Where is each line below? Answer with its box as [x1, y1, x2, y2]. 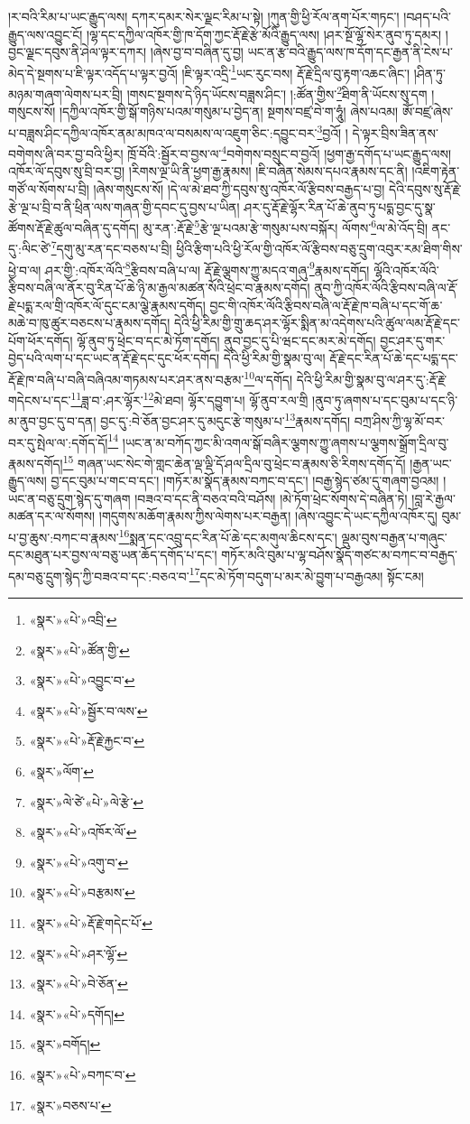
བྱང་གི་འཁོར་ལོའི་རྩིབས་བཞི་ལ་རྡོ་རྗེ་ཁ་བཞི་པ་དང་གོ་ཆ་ [209, 295, 443, 314]
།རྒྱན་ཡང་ [410, 453, 452, 472]
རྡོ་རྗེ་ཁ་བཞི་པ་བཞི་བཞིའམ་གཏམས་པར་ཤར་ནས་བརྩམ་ [8, 369, 244, 388]
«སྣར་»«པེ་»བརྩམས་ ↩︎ [29, 883, 135, 902]
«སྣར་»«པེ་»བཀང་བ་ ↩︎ [29, 1064, 136, 1083]
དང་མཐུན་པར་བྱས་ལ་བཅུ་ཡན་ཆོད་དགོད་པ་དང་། [8, 545, 217, 564]
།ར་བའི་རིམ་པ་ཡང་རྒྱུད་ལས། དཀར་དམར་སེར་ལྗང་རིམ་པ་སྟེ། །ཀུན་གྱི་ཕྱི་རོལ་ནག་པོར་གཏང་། [8, 7, 400, 25]
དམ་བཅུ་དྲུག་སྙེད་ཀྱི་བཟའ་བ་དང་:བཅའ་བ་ [8, 566, 189, 585]
